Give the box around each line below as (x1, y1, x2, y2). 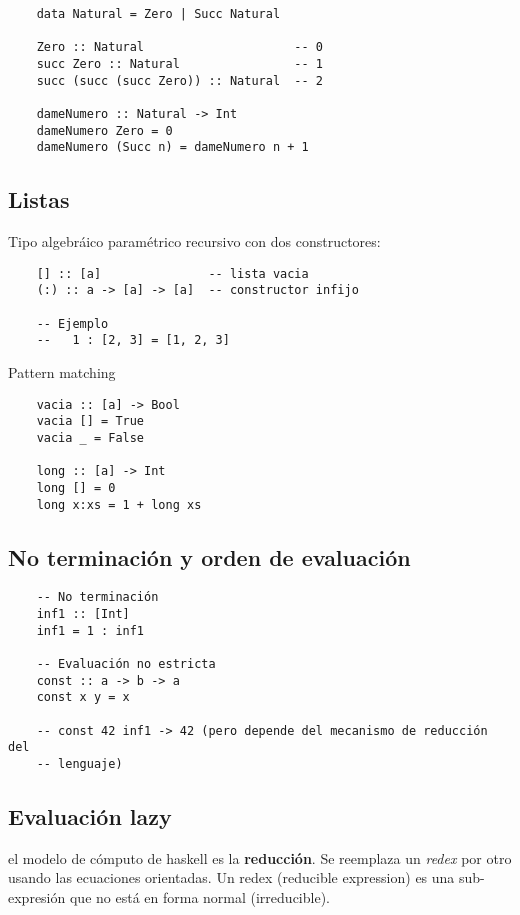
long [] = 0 (36, 480, 116, 495)
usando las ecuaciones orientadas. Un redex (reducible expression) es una (8, 867, 455, 888)
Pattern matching (8, 361, 116, 382)
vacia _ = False (36, 430, 145, 445)
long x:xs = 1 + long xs (36, 497, 202, 512)
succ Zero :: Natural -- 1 (36, 56, 323, 71)
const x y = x (36, 690, 130, 705)
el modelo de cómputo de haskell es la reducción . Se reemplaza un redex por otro (8, 847, 512, 868)
